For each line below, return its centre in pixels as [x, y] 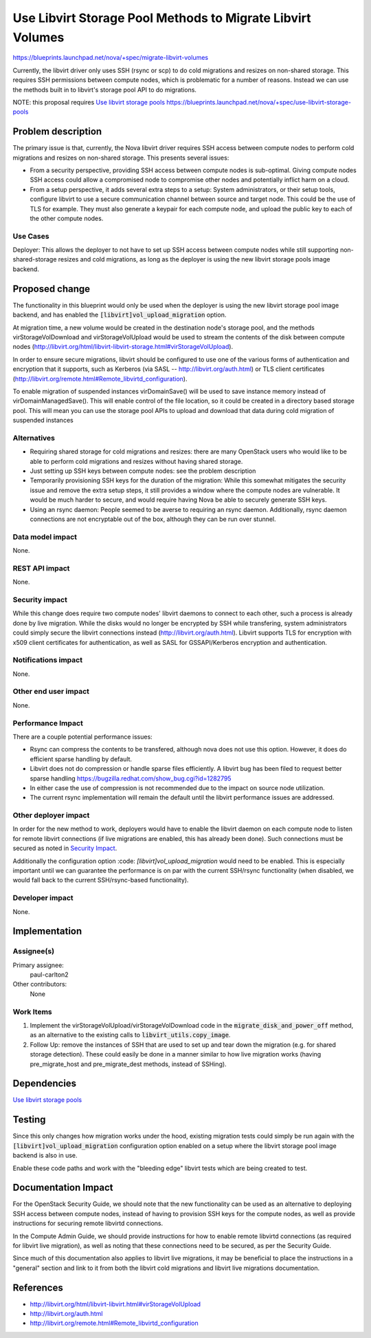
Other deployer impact [51, 816]
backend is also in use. [45, 1156]
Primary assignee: [38, 965]
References [38, 1287]
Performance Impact [48, 723]
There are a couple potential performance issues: [82, 736]
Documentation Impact [63, 1188]
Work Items [32, 1012]
